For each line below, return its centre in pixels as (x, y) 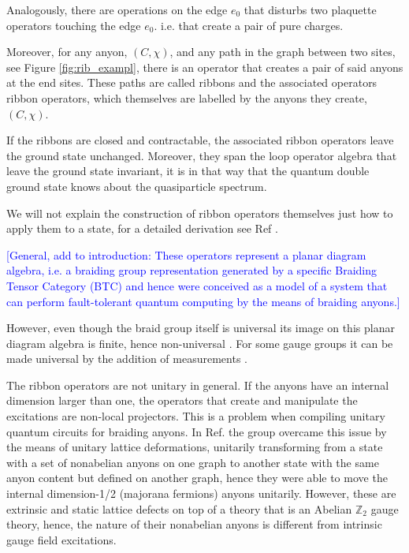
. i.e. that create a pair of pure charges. (249, 25)
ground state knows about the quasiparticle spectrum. (137, 186)
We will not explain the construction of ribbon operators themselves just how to (200, 213)
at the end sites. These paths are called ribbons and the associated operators (192, 82)
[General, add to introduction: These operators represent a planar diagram (186, 254)
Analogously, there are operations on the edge (117, 9)
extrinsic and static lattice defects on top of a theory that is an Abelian (179, 508)
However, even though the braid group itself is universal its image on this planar (201, 328)
